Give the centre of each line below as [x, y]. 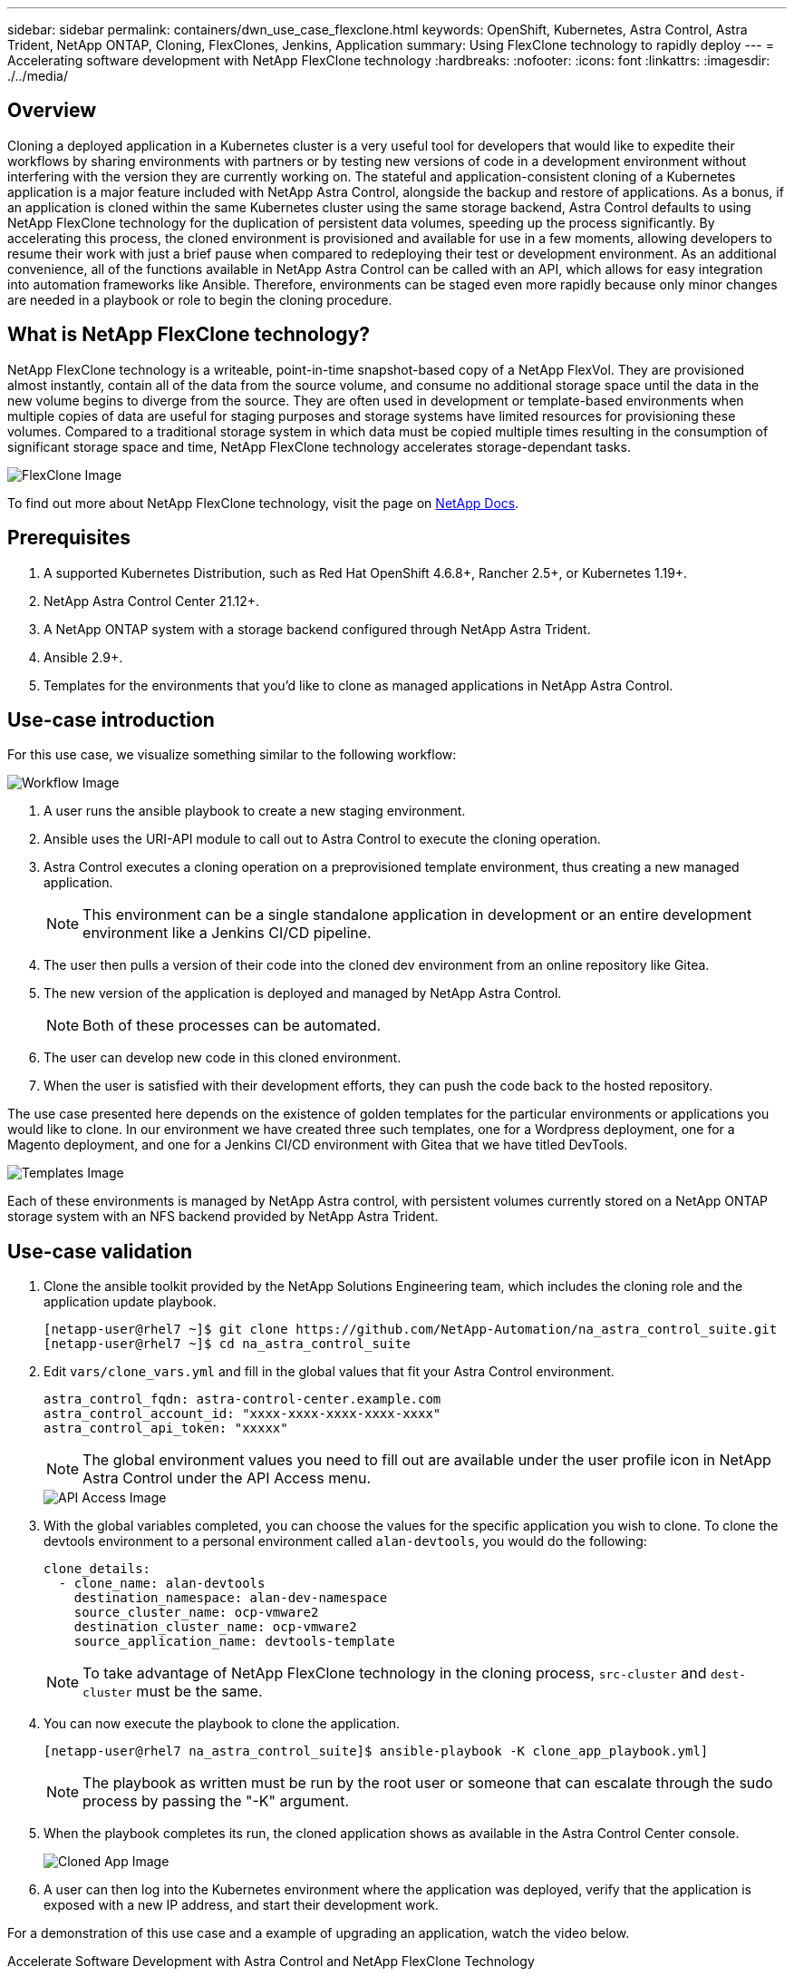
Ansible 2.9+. [83, 657]
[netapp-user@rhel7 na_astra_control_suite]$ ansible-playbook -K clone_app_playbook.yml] [376, 1751]
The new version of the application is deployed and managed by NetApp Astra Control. [303, 993]
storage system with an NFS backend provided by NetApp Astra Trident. [223, 1217]
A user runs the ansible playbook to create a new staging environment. [255, 811]
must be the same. [199, 1692]
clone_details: [97, 1569]
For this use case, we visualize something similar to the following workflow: [232, 755]
